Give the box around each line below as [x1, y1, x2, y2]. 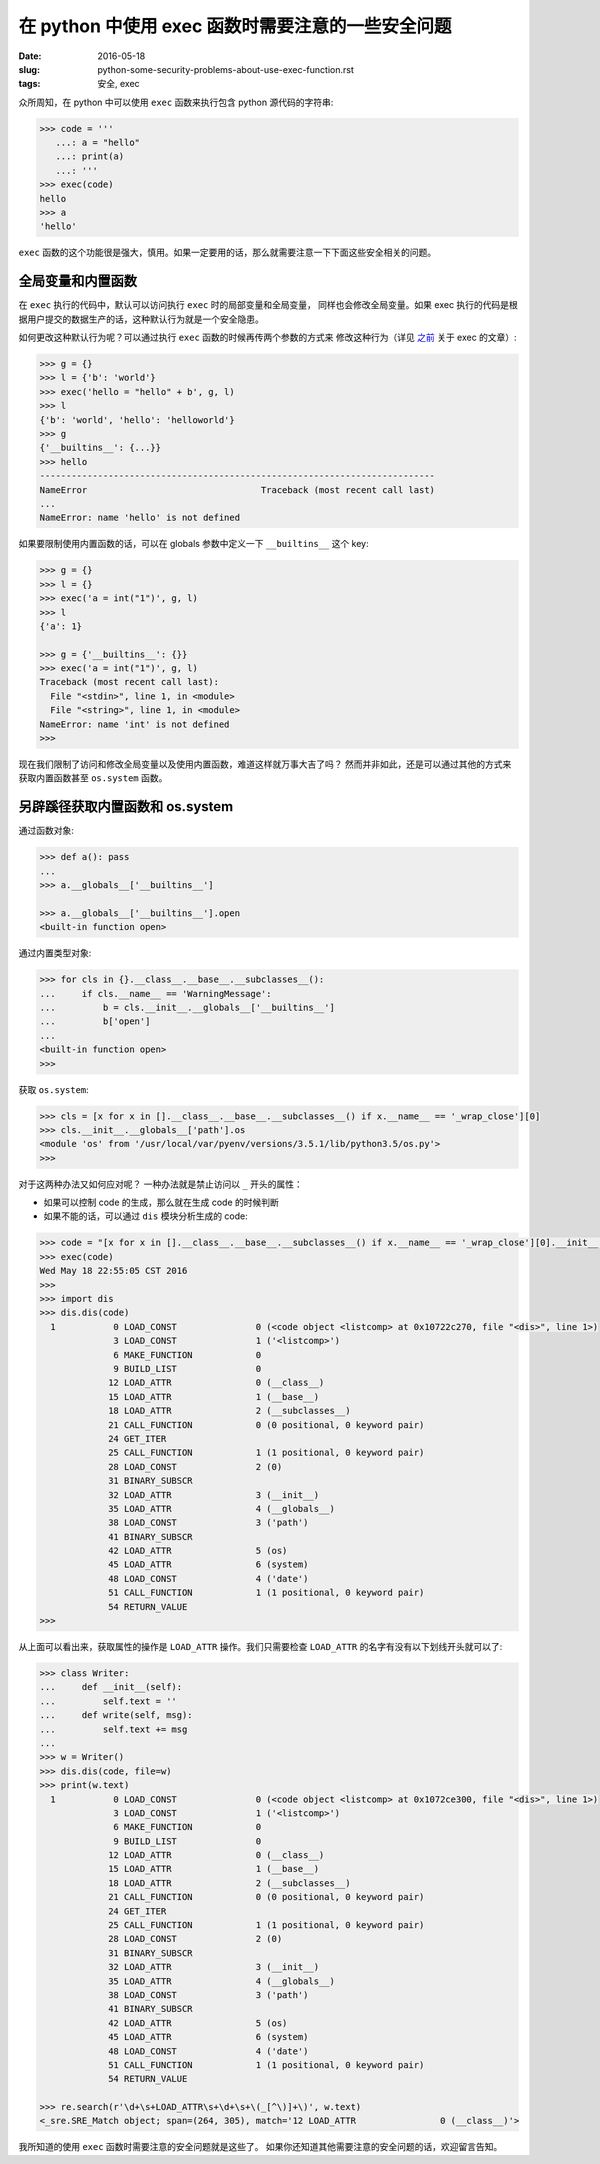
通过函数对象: [18, 825, 75, 837]
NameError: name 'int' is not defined [39, 718, 230, 730]
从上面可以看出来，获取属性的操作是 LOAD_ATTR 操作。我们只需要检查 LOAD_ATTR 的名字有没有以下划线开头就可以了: [18, 1641, 503, 1652]
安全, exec [97, 78, 140, 90]
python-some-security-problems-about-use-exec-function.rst [97, 63, 354, 75]
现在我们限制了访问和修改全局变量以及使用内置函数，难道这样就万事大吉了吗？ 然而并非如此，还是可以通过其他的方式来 [18, 758, 512, 770]
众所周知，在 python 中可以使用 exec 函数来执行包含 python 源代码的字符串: [18, 96, 334, 108]
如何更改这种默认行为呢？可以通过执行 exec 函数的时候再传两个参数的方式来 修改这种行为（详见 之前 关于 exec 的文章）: [18, 331, 517, 344]
